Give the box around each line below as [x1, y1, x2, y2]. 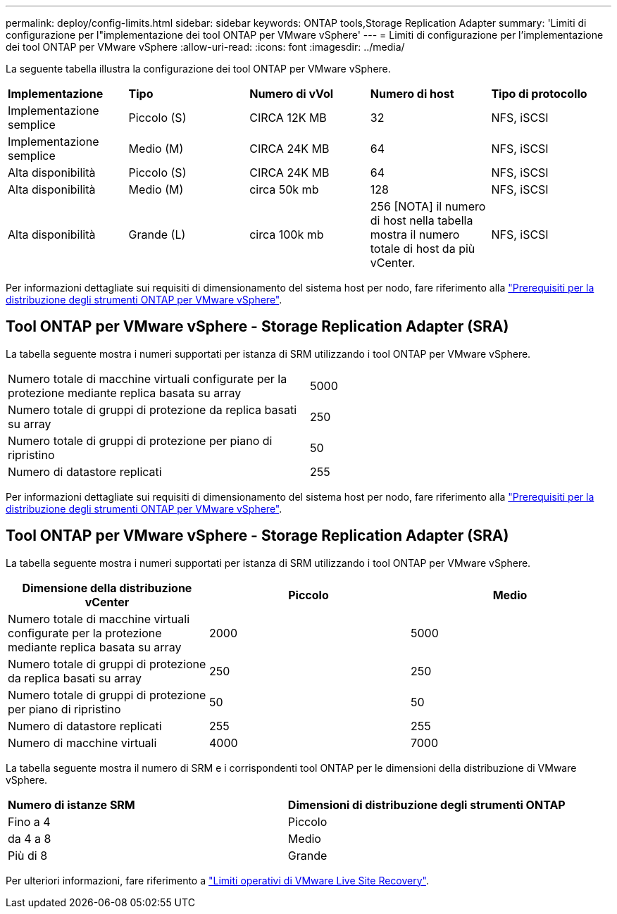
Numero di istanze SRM [8, 797, 135, 812]
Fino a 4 [8, 814, 51, 829]
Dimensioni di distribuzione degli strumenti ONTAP [287, 797, 566, 812]
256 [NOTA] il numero [370, 199, 486, 213]
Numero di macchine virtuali [8, 735, 157, 750]
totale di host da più [370, 242, 475, 256]
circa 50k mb [249, 182, 319, 196]
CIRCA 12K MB [249, 111, 327, 125]
